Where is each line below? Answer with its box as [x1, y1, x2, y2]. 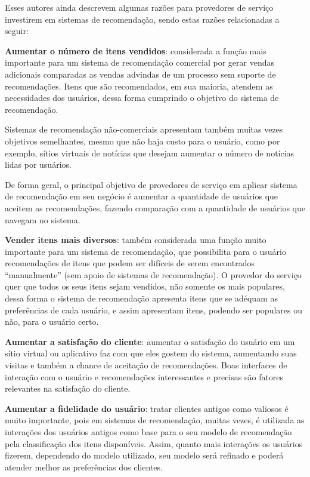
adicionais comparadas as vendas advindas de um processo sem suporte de [5, 67, 276, 80]
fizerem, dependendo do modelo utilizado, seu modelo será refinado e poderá [5, 449, 284, 461]
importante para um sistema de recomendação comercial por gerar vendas [5, 56, 274, 69]
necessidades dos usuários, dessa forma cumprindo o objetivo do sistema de [5, 91, 279, 104]
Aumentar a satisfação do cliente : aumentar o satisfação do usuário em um [5, 335, 295, 347]
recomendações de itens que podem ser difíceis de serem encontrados [5, 257, 255, 269]
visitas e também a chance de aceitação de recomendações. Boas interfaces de [5, 359, 287, 371]
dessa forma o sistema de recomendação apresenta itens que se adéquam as [5, 292, 278, 304]
